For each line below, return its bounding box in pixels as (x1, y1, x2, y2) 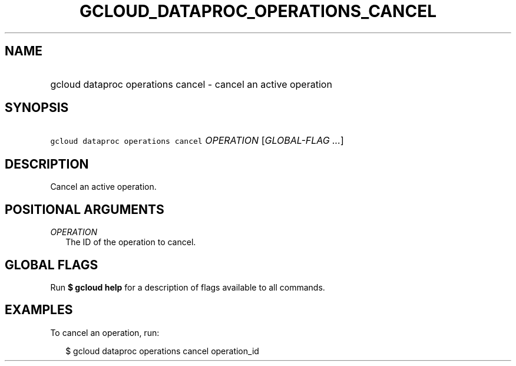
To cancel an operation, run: (50, 327, 160, 338)
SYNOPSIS (5, 100, 69, 116)
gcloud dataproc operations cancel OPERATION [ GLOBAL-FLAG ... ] (50, 134, 344, 147)
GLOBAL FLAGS (5, 257, 98, 272)
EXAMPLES (5, 302, 73, 318)
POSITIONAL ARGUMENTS (5, 202, 164, 217)
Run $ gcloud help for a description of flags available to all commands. (50, 282, 325, 292)
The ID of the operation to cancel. (65, 237, 196, 248)
